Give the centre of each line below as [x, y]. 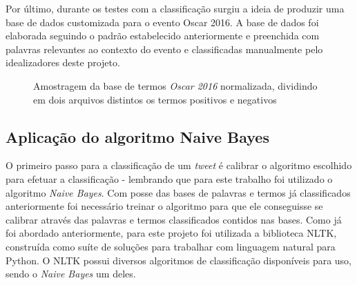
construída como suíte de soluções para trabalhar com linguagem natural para [171, 246]
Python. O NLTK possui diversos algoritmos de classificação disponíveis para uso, [179, 260]
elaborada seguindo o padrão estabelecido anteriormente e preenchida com [163, 36]
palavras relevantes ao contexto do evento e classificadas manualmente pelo [164, 49]
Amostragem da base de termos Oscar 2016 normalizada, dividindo [175, 85]
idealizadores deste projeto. [63, 62]
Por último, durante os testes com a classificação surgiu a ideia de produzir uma [175, 8]
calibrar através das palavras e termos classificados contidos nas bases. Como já [174, 219]
